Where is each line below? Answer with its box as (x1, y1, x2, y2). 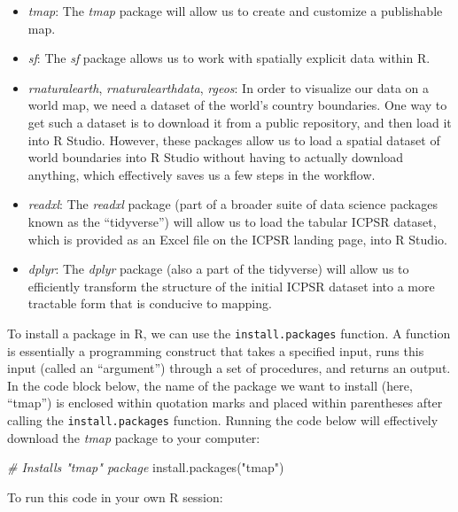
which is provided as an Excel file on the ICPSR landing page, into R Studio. (27, 229, 447, 248)
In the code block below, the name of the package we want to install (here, (7, 376, 413, 394)
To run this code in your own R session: (7, 487, 223, 506)
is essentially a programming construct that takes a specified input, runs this (7, 341, 424, 360)
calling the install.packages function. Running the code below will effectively (7, 410, 439, 429)
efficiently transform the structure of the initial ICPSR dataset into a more (27, 276, 435, 295)
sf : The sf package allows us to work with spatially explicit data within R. (27, 49, 431, 67)
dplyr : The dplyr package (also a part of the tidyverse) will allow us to (27, 260, 409, 278)
